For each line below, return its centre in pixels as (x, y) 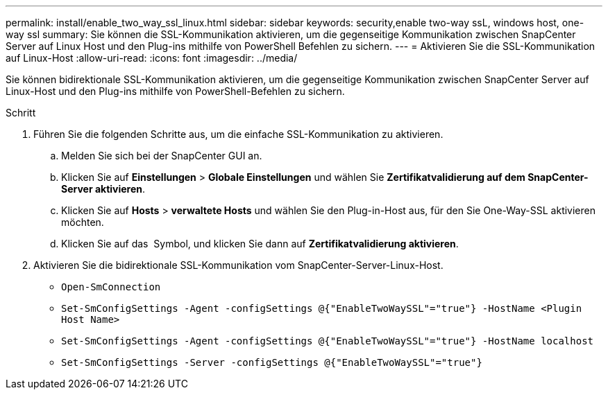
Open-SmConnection (111, 287)
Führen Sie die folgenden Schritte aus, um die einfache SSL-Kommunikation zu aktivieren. (238, 134)
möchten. (83, 222)
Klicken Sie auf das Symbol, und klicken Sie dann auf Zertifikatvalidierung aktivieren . (260, 244)
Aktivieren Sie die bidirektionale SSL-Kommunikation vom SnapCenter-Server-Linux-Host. (238, 265)
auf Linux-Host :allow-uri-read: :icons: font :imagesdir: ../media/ (152, 58)
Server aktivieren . (103, 189)
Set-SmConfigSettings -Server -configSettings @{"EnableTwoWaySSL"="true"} (272, 362)
